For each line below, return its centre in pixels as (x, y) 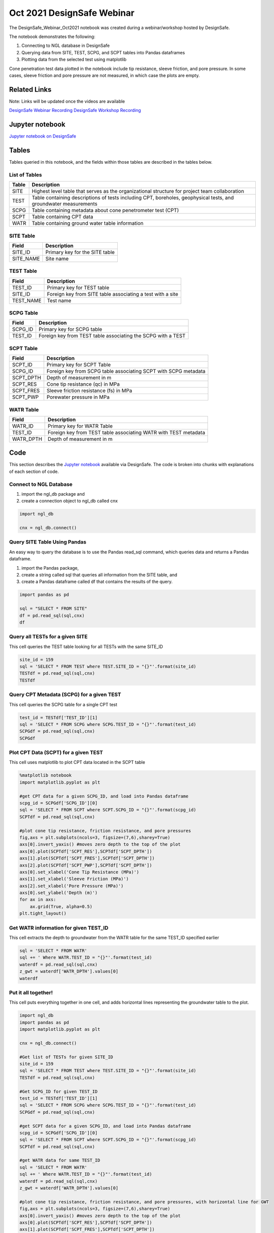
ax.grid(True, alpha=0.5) (61, 907)
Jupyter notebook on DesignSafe (43, 136)
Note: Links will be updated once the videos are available (67, 101)
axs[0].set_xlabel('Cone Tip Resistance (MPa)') (79, 872)
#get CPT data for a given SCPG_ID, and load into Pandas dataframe (104, 796)
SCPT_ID (22, 365)
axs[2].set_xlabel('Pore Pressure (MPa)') (71, 886)
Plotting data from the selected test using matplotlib (74, 60)
